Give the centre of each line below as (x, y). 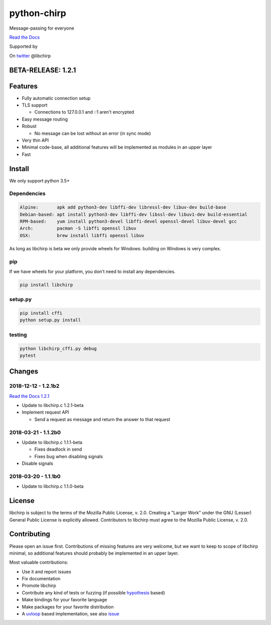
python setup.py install (50, 320)
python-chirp (38, 13)
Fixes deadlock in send (58, 449)
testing (18, 335)
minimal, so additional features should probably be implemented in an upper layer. (94, 553)
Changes (24, 372)
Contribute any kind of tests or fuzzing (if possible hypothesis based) (93, 592)
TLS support (35, 105)
